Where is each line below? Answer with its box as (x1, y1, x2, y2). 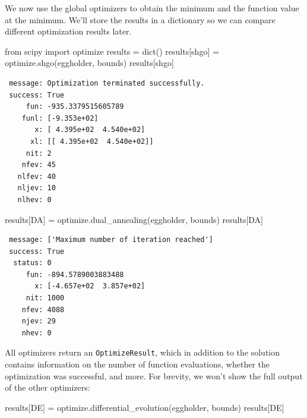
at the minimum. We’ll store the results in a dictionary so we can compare (5, 13, 276, 26)
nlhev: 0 (17, 195, 52, 204)
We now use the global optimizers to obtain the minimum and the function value (5, 2, 299, 14)
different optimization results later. (5, 25, 132, 37)
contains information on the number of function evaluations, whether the (5, 358, 270, 370)
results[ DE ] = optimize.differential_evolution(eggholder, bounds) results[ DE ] (5, 401, 284, 413)
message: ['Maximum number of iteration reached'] (9, 235, 213, 244)
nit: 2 (26, 149, 52, 158)
